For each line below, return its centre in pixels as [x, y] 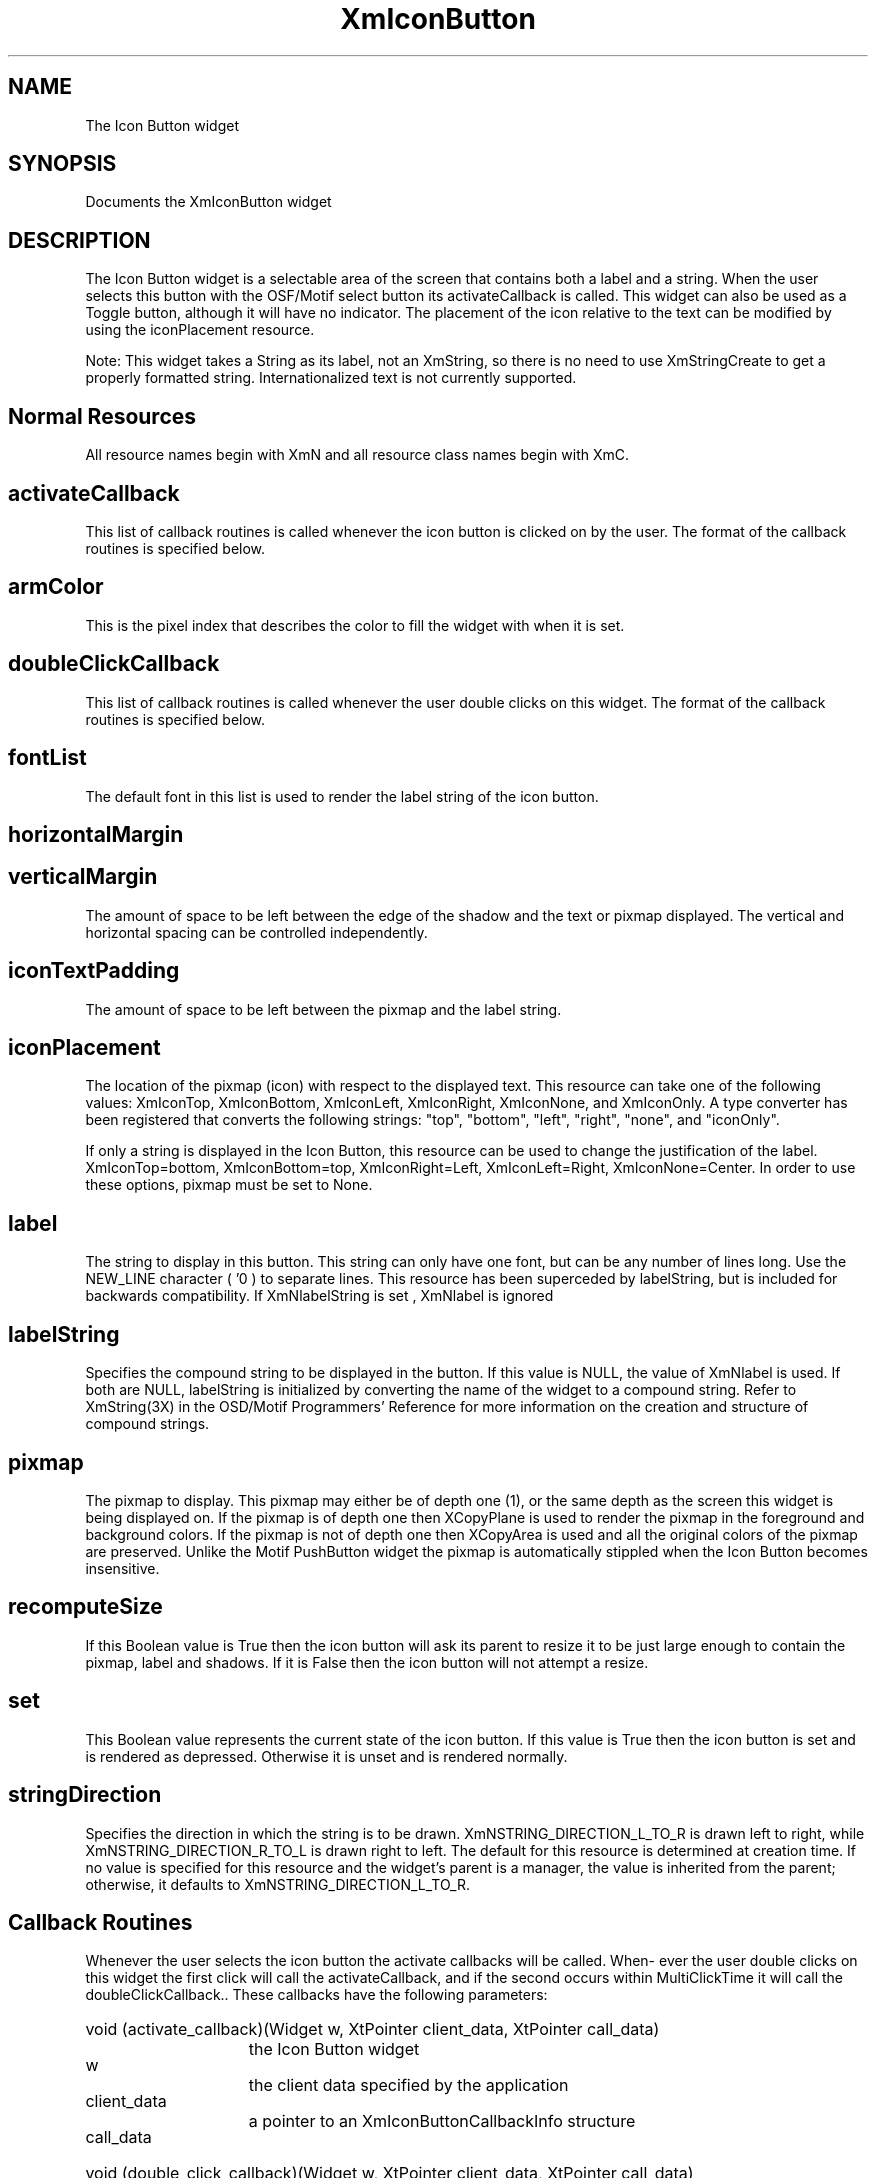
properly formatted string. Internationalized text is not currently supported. [331, 378]
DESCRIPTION [79, 240]
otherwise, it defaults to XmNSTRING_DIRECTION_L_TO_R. [277, 1884]
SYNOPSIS [62, 164]
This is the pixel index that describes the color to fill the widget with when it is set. [355, 625]
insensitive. [122, 1568]
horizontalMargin [96, 834]
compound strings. [147, 1424]
